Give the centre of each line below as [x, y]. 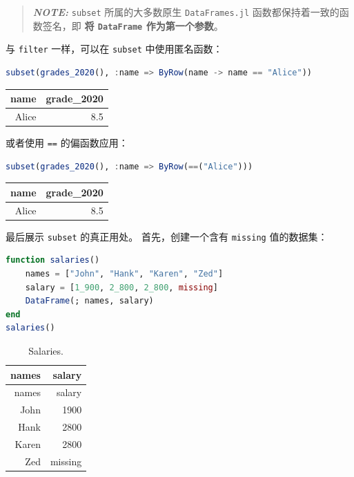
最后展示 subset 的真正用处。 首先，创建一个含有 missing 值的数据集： [167, 236]
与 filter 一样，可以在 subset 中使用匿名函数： [114, 49]
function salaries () [53, 260]
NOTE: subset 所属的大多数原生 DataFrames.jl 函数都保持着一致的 [186, 12]
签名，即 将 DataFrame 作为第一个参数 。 [133, 25]
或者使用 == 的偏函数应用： [67, 142]
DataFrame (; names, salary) [89, 301]
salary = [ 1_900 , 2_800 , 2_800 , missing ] [121, 287]
